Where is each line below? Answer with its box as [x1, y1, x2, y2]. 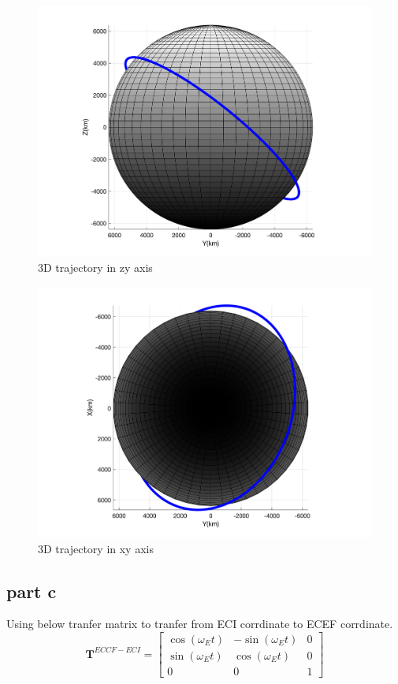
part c [6, 578, 57, 603]
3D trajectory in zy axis [38, 259, 153, 276]
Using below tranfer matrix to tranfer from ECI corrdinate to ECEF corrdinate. [6, 615, 393, 632]
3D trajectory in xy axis [38, 540, 154, 556]
